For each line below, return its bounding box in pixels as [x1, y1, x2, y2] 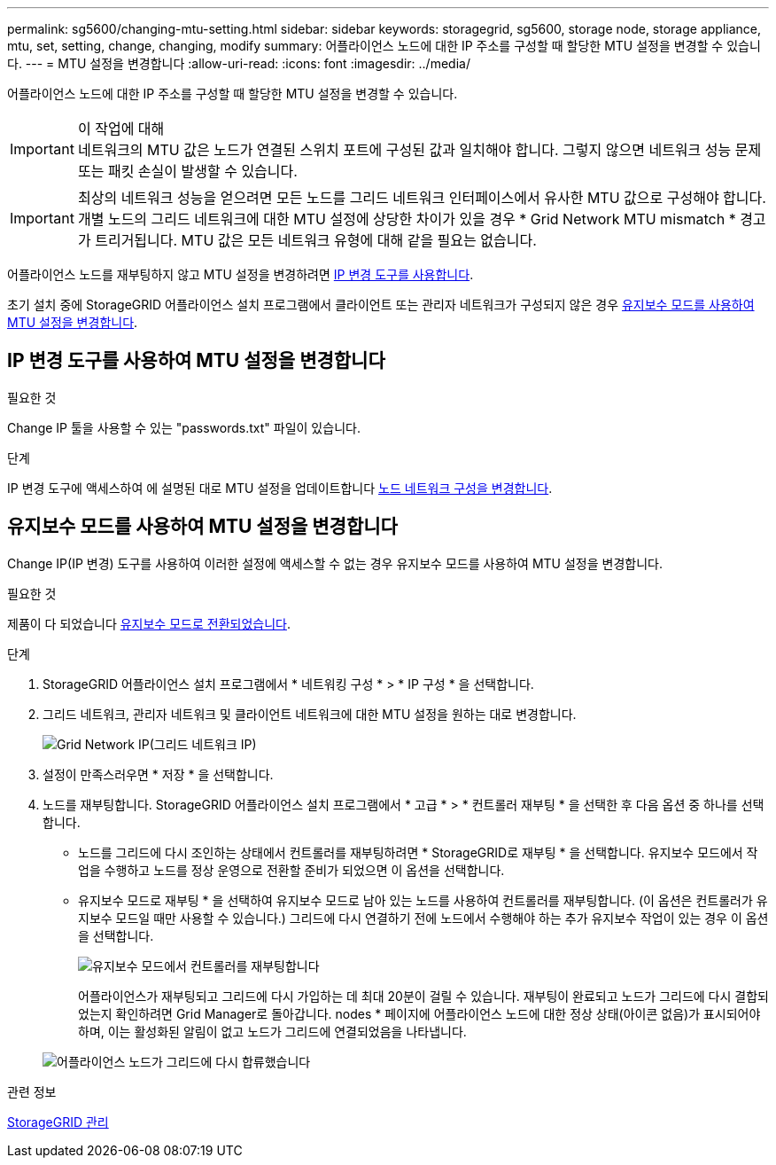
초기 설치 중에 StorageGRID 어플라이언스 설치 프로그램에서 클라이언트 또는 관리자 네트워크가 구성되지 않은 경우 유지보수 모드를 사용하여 [7, 297, 755, 312]
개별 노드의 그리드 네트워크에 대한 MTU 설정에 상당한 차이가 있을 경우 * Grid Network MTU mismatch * [77, 210, 736, 228]
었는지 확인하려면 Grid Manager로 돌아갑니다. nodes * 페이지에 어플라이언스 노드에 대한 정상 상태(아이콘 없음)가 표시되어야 [78, 1005, 761, 1021]
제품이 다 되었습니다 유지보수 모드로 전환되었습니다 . [7, 615, 291, 631]
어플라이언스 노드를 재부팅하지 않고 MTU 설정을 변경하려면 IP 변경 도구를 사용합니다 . [7, 267, 474, 282]
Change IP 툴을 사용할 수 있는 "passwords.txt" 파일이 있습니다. [7, 419, 361, 435]
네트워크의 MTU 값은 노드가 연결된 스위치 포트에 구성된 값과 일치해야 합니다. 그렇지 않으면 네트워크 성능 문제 [77, 141, 762, 159]
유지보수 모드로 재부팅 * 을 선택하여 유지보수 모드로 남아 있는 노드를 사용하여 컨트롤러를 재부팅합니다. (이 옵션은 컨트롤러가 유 [78, 892, 768, 908]
